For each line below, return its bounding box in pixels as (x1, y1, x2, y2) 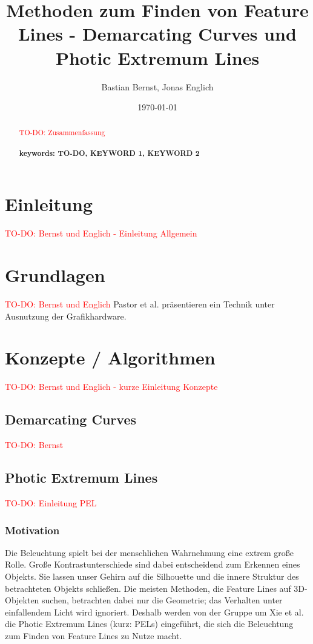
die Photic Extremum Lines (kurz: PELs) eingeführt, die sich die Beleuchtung (5, 617, 294, 630)
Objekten (5, 594, 39, 606)
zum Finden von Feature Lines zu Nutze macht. (5, 629, 182, 642)
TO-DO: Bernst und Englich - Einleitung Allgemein (5, 227, 197, 240)
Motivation (5, 522, 60, 537)
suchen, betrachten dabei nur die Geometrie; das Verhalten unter (42, 594, 283, 606)
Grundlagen (5, 263, 105, 287)
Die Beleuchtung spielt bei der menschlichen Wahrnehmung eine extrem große (5, 546, 294, 558)
